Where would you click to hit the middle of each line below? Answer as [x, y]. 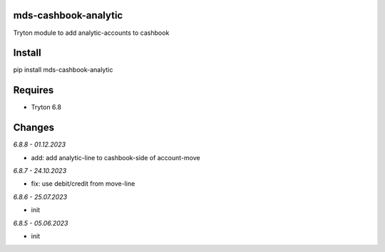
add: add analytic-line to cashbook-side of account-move [115, 157]
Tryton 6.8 [46, 107]
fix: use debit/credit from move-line [83, 184]
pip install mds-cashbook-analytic [63, 70]
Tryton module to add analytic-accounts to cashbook [91, 33]
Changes [34, 128]
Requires [34, 90]
